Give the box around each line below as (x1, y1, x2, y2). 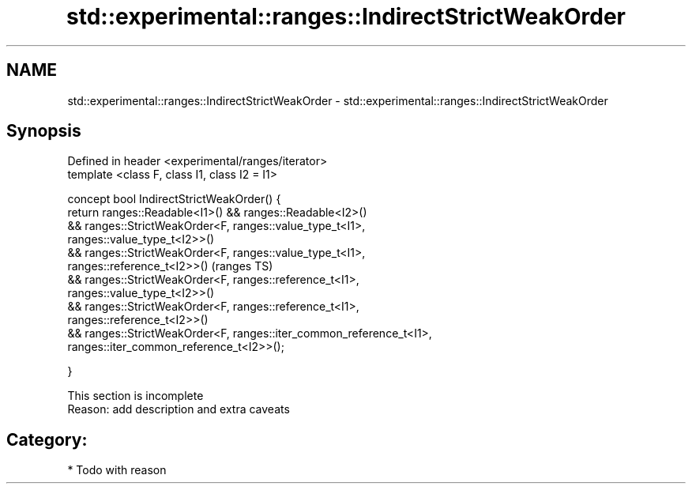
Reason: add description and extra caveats (67, 402, 290, 416)
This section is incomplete (67, 389, 204, 403)
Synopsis (6, 121, 81, 141)
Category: (6, 429, 88, 450)
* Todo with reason (67, 463, 167, 477)
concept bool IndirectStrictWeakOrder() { (67, 192, 281, 206)
